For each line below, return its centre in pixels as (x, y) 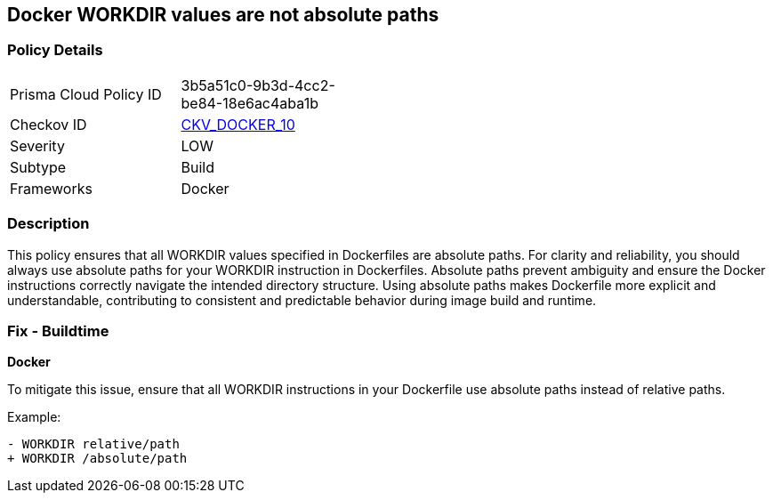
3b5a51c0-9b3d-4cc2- (258, 85)
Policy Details (55, 50)
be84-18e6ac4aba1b (250, 103)
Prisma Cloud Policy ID (86, 94)
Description (48, 224)
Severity (37, 145)
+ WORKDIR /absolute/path (97, 459)
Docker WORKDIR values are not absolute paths (223, 15)
